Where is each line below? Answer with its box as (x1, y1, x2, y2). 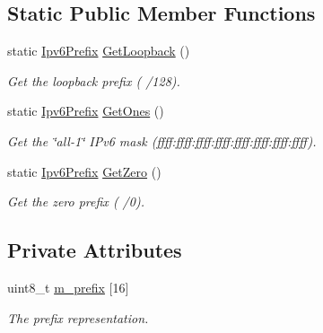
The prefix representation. (7, 308, 149, 327)
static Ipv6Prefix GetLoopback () (7, 41, 190, 60)
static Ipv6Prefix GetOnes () (7, 101, 164, 120)
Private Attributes (7, 236, 182, 264)
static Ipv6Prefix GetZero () (7, 162, 161, 180)
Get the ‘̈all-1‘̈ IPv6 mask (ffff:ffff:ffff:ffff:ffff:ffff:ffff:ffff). (7, 131, 317, 150)
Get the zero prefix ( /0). (7, 192, 144, 211)
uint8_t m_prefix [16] (7, 277, 129, 296)
